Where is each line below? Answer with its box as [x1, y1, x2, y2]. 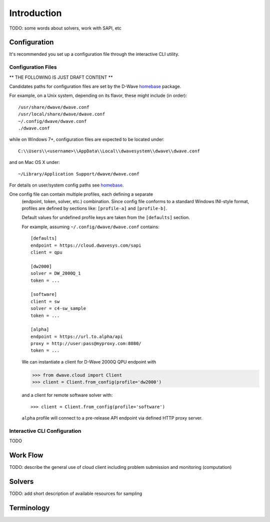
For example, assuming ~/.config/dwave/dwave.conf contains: [21, 224, 159, 230]
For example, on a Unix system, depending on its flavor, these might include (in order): [9, 93, 187, 99]
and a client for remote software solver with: [21, 392, 113, 398]
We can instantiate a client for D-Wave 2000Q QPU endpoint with [21, 359, 156, 365]
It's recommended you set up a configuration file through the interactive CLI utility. [9, 51, 179, 57]
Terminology [9, 503, 50, 512]
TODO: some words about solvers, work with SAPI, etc [9, 25, 122, 31]
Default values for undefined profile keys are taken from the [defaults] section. [21, 215, 190, 221]
